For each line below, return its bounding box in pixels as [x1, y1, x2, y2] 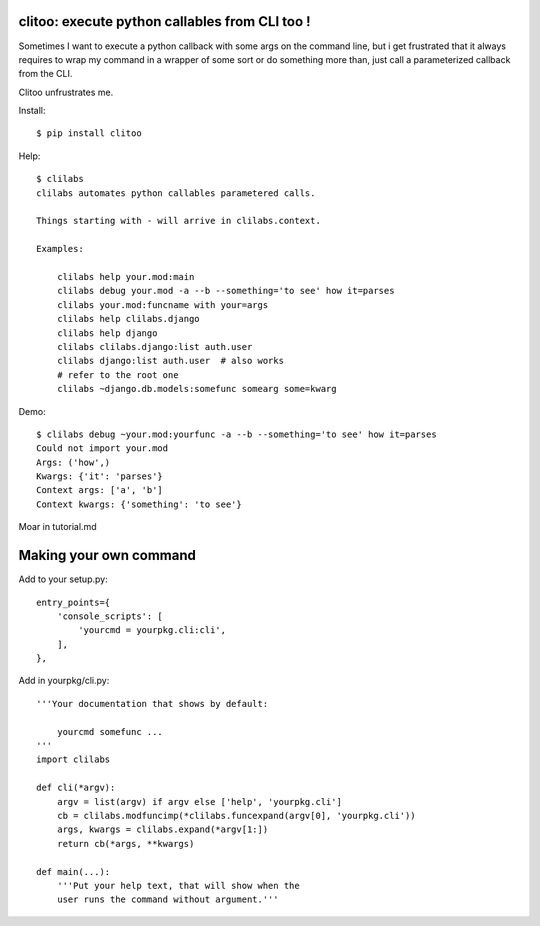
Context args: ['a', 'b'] [36, 485, 164, 496]
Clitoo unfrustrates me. [18, 86, 114, 98]
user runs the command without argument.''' [56, 894, 279, 905]
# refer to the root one [56, 369, 179, 380]
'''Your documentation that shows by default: [36, 698, 269, 709]
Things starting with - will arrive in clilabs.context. [36, 215, 322, 227]
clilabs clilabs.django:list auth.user [56, 341, 253, 352]
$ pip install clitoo [36, 128, 142, 139]
